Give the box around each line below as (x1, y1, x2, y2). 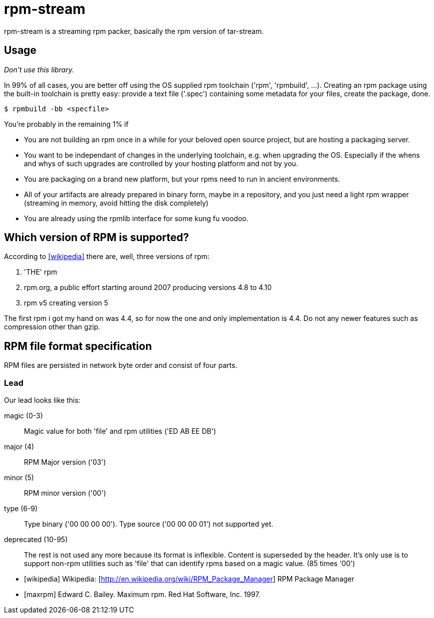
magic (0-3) (4, 411, 43, 420)
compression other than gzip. (4, 322, 101, 331)
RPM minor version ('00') (24, 489, 106, 498)
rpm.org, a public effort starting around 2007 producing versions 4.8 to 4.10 (24, 283, 272, 292)
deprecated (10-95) (4, 535, 68, 544)
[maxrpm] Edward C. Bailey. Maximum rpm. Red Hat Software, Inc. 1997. (24, 590, 261, 599)
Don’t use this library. (4, 65, 74, 74)
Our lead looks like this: (4, 396, 81, 405)
